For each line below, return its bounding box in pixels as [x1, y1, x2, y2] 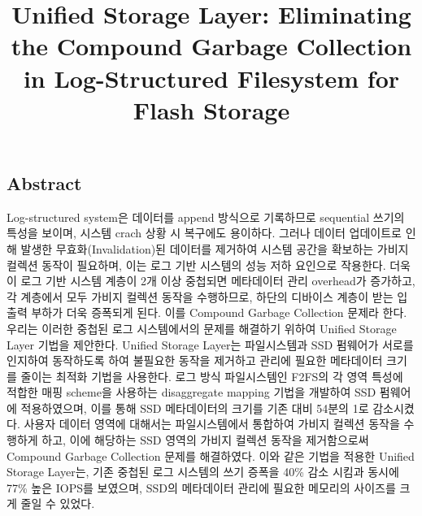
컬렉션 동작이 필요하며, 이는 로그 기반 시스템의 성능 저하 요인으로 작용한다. [7, 256, 386, 273]
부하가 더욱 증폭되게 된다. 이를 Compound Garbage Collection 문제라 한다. [31, 304, 407, 321]
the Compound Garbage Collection [11, 29, 412, 63]
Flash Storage [133, 93, 290, 126]
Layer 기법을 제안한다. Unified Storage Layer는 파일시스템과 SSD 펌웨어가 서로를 [7, 336, 414, 353]
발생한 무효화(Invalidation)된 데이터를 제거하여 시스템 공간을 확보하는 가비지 [20, 240, 409, 257]
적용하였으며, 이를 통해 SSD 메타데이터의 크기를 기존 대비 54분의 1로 [20, 399, 369, 416]
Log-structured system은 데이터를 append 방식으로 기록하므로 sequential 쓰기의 [7, 208, 405, 225]
